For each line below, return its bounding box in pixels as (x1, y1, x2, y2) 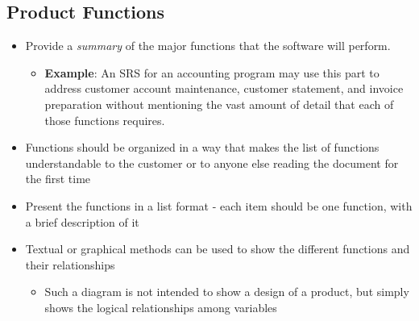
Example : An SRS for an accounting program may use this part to (44, 64, 380, 81)
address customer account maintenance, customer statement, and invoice (44, 80, 404, 97)
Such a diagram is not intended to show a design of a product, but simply (44, 283, 409, 300)
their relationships (25, 256, 115, 273)
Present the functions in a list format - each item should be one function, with (25, 197, 413, 214)
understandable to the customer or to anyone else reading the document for (25, 154, 399, 171)
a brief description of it (25, 213, 139, 230)
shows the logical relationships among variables (44, 298, 277, 315)
